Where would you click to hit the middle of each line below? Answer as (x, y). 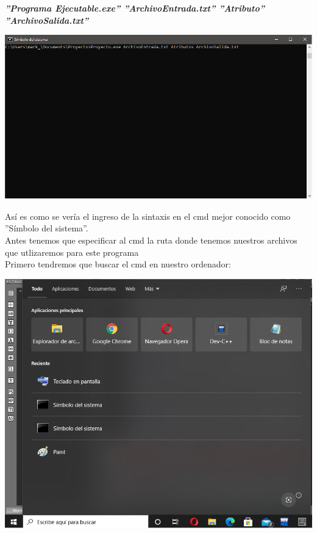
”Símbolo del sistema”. (47, 228)
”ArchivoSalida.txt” (47, 20)
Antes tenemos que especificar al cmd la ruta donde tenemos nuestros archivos (151, 240)
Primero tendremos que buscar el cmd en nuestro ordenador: (118, 264)
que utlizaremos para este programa (72, 252)
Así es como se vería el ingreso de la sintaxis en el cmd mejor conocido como (148, 216)
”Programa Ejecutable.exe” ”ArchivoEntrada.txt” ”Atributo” (135, 8)
